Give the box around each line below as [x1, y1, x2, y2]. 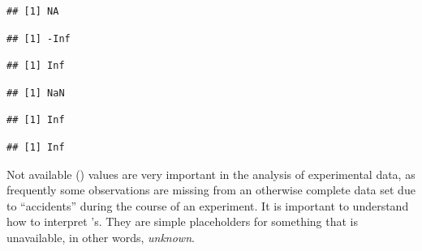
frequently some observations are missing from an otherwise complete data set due [6, 181, 416, 198]
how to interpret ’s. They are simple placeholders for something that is [6, 213, 359, 230]
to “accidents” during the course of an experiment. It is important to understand [6, 197, 409, 214]
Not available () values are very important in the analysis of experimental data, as [6, 165, 416, 182]
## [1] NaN [6, 87, 65, 99]
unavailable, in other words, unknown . [6, 228, 195, 245]
